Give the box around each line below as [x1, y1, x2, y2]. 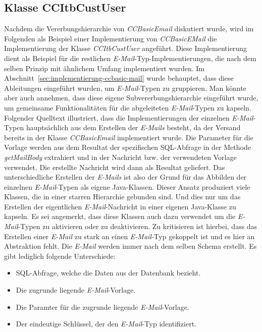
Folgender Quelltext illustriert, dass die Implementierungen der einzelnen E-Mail [4, 112, 253, 123]
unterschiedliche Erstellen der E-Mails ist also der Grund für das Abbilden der [4, 172, 247, 182]
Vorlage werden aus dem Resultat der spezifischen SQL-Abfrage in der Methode [4, 142, 251, 152]
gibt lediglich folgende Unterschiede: [4, 250, 116, 261]
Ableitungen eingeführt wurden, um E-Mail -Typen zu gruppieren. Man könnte [4, 82, 246, 93]
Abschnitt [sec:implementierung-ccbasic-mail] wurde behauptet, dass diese [4, 73, 234, 83]
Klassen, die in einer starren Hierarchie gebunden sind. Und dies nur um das [4, 191, 241, 202]
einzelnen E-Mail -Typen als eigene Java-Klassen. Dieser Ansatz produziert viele [4, 181, 250, 192]
